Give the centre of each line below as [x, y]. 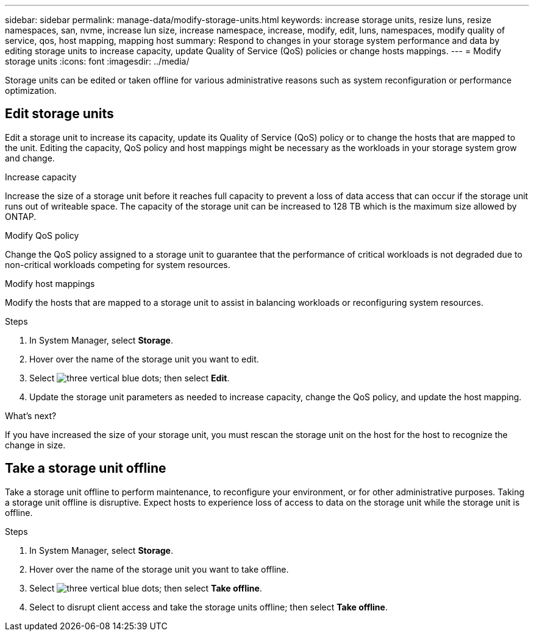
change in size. [35, 445]
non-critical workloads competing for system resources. [118, 264]
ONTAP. [21, 216]
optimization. [31, 90]
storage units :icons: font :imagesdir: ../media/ [97, 61]
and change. [30, 158]
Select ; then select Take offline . [146, 588]
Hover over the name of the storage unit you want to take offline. [159, 569]
